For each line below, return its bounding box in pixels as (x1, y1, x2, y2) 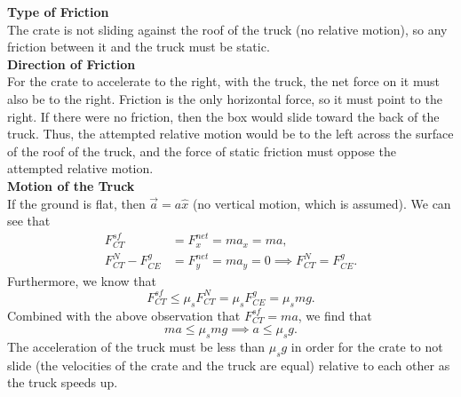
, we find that (298, 306, 372, 324)
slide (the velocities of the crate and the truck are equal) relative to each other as (7, 355, 450, 374)
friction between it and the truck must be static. (7, 37, 270, 56)
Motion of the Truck (7, 176, 135, 195)
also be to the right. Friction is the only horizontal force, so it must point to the (7, 89, 442, 107)
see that (7, 211, 51, 230)
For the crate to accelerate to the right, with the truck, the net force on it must (7, 72, 440, 91)
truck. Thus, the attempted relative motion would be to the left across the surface (7, 124, 454, 143)
